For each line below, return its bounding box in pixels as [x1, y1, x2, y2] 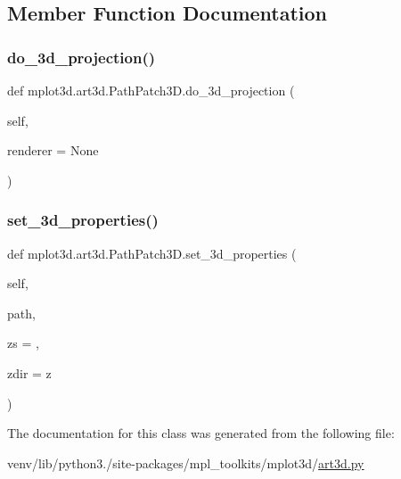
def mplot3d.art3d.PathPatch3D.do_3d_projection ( [7, 81, 295, 99]
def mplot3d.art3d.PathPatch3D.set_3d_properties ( [7, 244, 297, 262]
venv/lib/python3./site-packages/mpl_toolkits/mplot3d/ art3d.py [7, 453, 364, 472]
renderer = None [7, 141, 99, 160]
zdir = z [7, 363, 52, 382]
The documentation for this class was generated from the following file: [7, 424, 395, 442]
